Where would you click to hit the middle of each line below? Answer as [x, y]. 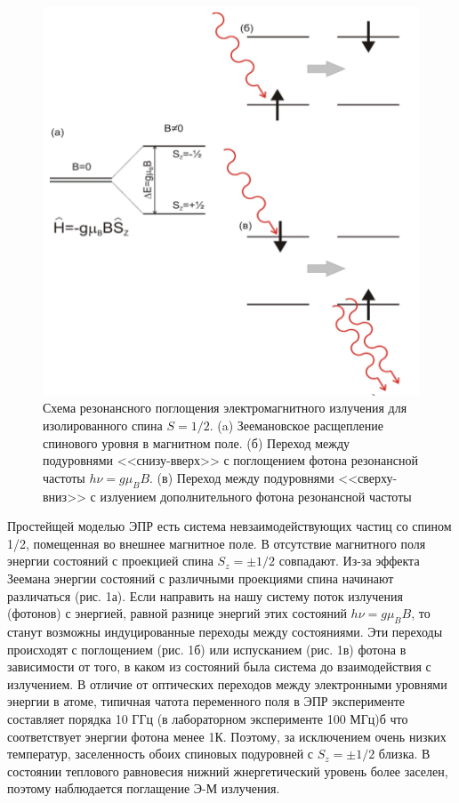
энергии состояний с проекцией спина [110, 561]
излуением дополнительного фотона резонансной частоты [256, 496]
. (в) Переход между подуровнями [242, 477]
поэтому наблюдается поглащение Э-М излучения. [144, 788]
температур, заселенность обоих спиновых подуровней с [161, 754]
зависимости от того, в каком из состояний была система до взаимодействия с [219, 666]
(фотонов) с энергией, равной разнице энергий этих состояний [177, 613]
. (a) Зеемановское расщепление [296, 425]
